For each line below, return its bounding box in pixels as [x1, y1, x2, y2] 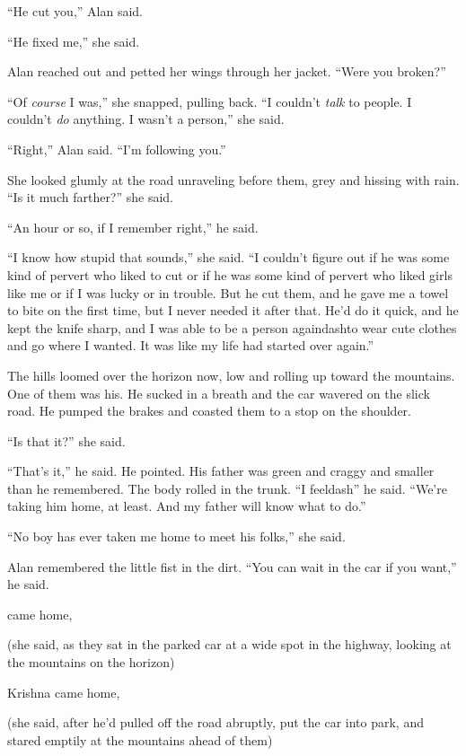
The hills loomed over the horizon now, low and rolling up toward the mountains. [7, 365, 455, 384]
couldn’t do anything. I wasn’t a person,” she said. [7, 110, 285, 128]
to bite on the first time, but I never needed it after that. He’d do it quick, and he [7, 301, 459, 320]
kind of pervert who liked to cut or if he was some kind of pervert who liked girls [7, 265, 453, 284]
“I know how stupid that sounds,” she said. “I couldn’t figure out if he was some [7, 248, 450, 267]
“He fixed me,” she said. [7, 31, 140, 50]
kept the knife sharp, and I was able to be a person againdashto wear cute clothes [7, 318, 457, 337]
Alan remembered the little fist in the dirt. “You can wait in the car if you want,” [7, 557, 457, 576]
